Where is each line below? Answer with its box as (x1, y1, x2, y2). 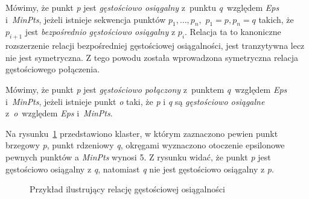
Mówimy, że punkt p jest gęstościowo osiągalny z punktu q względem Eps (5, 1, 279, 13)
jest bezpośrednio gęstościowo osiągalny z (25, 25, 176, 38)
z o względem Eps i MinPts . (5, 107, 113, 119)
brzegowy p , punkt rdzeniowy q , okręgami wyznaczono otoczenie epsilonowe (5, 139, 285, 151)
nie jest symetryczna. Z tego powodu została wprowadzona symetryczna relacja (5, 51, 298, 63)
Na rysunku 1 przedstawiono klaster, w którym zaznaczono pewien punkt (5, 127, 278, 139)
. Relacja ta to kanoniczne (185, 25, 281, 38)
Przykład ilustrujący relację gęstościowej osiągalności (30, 183, 225, 195)
